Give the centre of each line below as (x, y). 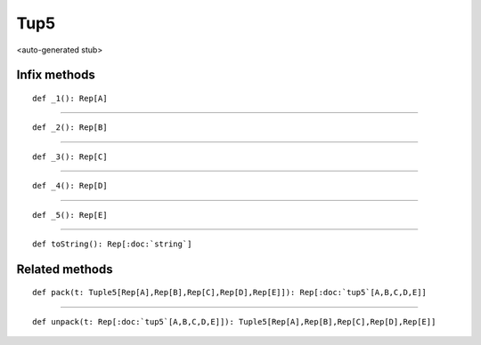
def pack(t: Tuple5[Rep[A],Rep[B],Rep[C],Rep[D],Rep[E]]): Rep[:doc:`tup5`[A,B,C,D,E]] (230, 293)
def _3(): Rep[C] (70, 156)
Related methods (65, 269)
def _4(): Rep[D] (70, 186)
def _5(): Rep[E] (70, 215)
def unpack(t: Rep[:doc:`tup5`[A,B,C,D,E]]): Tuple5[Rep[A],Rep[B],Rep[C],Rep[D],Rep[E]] (234, 321)
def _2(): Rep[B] (70, 128)
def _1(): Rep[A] (70, 98)
